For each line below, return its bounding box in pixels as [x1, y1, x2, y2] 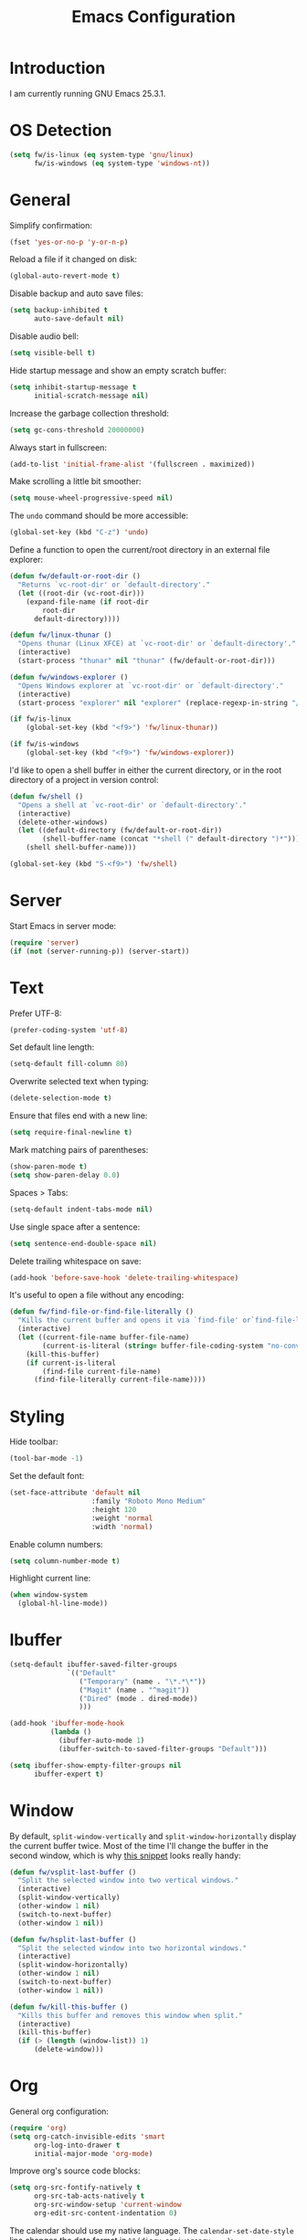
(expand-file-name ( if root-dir [26, 597, 149, 607]
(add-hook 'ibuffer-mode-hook [9, 1719, 125, 1728]
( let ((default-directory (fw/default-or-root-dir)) [17, 826, 223, 835]
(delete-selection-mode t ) [9, 1094, 112, 1103]
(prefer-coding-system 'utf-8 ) [9, 1025, 129, 1034]
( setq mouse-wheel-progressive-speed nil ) [9, 493, 174, 503]
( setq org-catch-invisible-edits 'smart [9, 2131, 166, 2141]
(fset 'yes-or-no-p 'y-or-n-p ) [9, 238, 129, 247]
